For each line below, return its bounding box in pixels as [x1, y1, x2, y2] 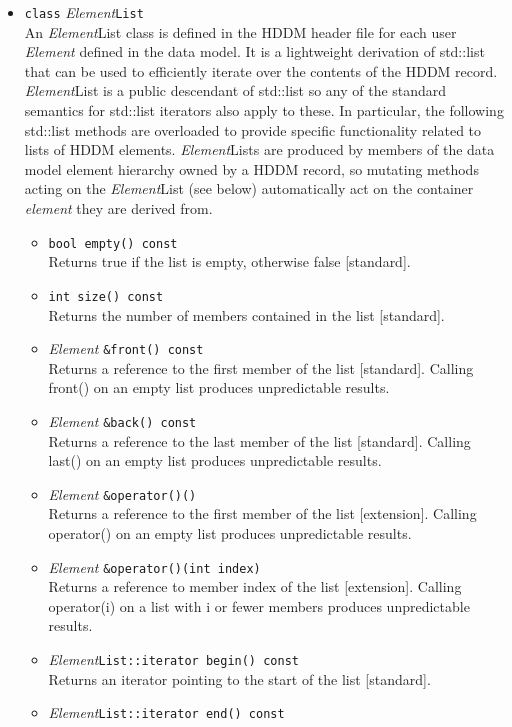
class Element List [24, 2, 144, 22]
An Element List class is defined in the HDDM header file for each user [24, 21, 457, 42]
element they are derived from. [24, 198, 213, 218]
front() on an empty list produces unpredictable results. [48, 377, 390, 398]
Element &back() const [48, 410, 197, 431]
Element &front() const [48, 338, 204, 359]
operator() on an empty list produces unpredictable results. [48, 523, 412, 544]
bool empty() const [48, 236, 178, 251]
